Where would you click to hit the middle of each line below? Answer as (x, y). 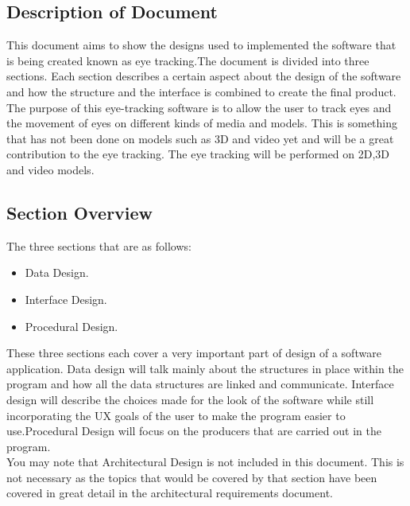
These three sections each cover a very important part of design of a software (194, 353)
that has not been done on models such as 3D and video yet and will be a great (200, 138)
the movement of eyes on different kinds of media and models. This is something (202, 123)
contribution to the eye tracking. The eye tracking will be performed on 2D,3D (198, 154)
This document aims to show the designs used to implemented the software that (201, 45)
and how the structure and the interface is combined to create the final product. (201, 91)
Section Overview (80, 212)
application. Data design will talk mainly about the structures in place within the (205, 368)
